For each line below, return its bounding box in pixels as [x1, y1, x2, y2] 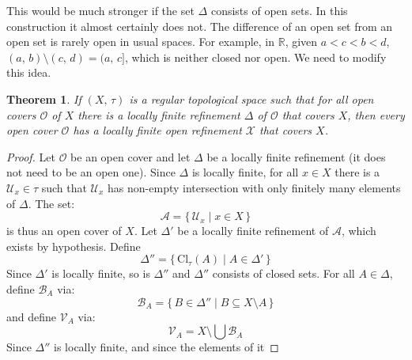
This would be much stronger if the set [6, 2, 195, 18]
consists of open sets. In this [210, 2, 348, 18]
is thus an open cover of [6, 222, 122, 239]
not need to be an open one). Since [6, 164, 176, 180]
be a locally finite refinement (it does [206, 148, 386, 165]
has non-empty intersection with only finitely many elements [108, 179, 401, 195]
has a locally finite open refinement [73, 122, 242, 138]
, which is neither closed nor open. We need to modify [124, 48, 387, 65]
